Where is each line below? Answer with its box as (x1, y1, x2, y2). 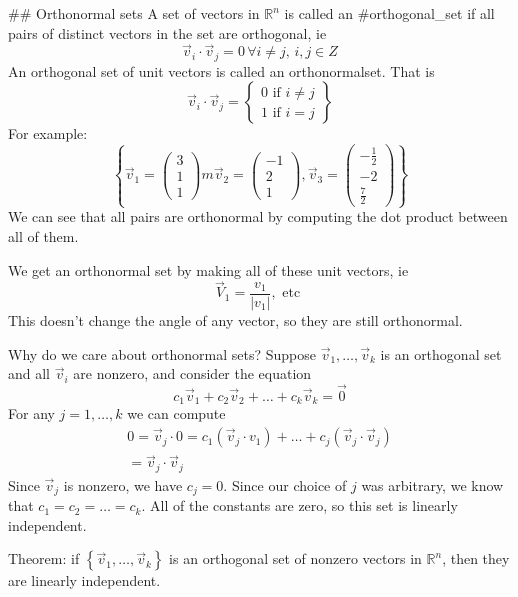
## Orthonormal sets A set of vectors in (8, 3, 260, 23)
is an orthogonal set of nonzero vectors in (169, 548, 422, 569)
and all (8, 363, 51, 384)
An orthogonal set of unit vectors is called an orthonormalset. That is (8, 60, 435, 81)
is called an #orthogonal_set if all (284, 3, 495, 23)
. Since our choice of (223, 474, 347, 495)
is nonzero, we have (63, 474, 183, 495)
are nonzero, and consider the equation (73, 363, 312, 384)
